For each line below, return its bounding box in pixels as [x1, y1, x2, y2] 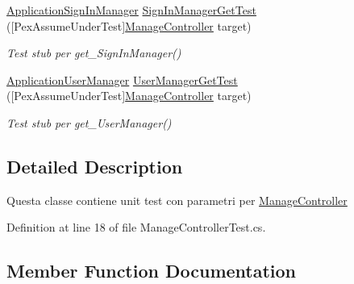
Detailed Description [6, 153, 183, 178]
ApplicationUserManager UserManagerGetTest [6, 71, 238, 88]
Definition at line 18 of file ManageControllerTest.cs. [6, 219, 266, 236]
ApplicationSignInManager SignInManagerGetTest [6, 2, 256, 18]
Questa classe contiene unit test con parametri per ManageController [6, 191, 348, 208]
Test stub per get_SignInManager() [6, 44, 181, 61]
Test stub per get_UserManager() [6, 114, 172, 131]
